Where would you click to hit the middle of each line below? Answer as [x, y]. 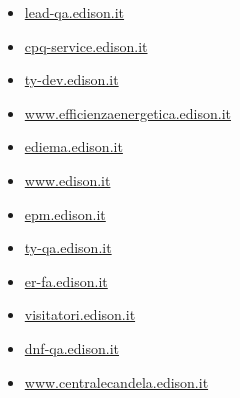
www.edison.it [67, 179]
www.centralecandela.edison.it [116, 381]
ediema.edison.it [73, 146]
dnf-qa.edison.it [72, 347]
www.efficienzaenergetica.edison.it [128, 112]
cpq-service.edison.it [86, 45]
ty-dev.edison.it [71, 79]
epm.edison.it [65, 213]
